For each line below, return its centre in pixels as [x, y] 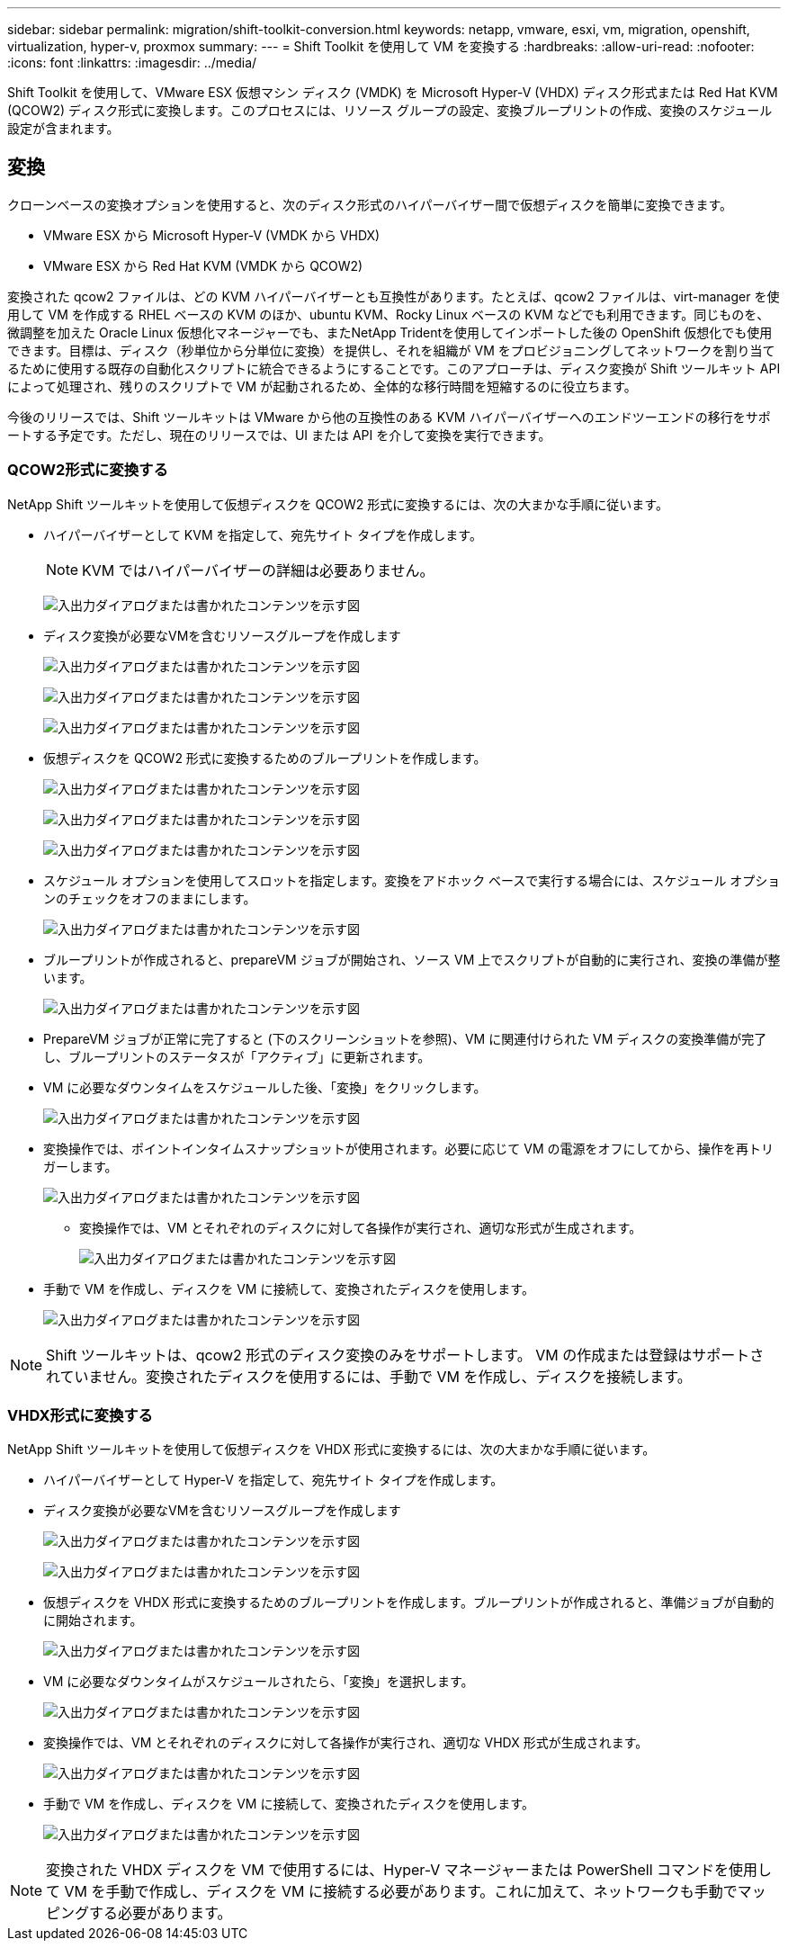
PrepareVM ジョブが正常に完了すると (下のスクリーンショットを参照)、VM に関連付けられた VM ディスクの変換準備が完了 [405, 1038]
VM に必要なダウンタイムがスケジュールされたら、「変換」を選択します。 [259, 1682]
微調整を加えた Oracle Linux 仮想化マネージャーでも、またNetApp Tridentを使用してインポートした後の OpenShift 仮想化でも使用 [390, 332]
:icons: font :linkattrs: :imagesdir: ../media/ [132, 63]
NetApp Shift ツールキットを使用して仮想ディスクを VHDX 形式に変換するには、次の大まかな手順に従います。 [331, 1450]
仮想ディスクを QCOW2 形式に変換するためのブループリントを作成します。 [265, 758]
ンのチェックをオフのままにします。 [150, 898]
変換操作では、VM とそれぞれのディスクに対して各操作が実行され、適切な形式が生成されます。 [361, 1227]
